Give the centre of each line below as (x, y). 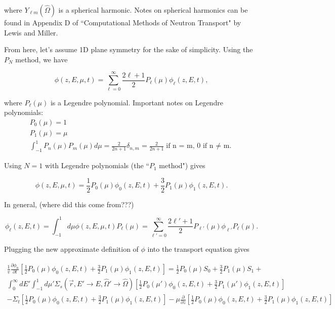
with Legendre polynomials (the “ (97, 165)
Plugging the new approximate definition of (71, 249)
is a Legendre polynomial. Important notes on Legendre (137, 102)
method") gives (182, 165)
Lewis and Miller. (31, 32)
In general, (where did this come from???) (69, 204)
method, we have (41, 59)
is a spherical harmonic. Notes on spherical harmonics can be (153, 10)
